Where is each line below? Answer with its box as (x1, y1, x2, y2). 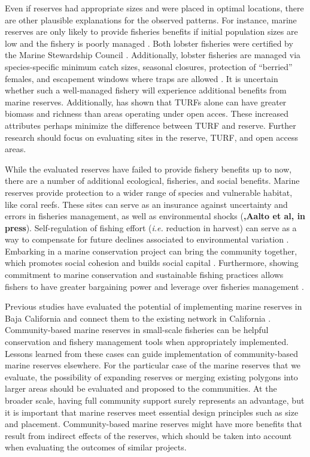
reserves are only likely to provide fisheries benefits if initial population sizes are (5, 25, 298, 38)
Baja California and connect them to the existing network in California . (5, 311, 271, 324)
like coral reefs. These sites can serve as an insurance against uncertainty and (5, 198, 288, 210)
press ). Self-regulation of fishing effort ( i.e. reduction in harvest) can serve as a (5, 221, 297, 234)
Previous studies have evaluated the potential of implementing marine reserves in (5, 300, 302, 313)
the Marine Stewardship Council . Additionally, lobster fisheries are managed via (5, 49, 301, 61)
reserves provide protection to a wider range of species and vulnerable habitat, (5, 186, 293, 198)
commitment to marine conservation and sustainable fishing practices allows (5, 268, 284, 281)
